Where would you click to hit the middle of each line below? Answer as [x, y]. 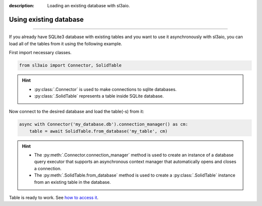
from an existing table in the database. [73, 182]
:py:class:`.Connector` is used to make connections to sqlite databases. [106, 89]
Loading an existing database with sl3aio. [89, 6]
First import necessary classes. [40, 53]
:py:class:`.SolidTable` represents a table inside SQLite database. [99, 96]
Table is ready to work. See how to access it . [54, 198]
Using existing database [46, 19]
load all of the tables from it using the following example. [65, 44]
